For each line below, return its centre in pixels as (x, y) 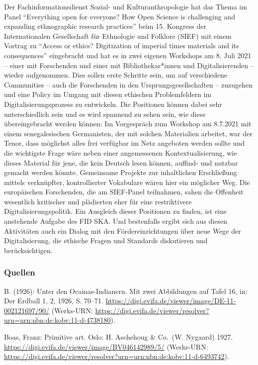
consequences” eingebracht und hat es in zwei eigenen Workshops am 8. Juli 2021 (128, 55)
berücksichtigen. (28, 250)
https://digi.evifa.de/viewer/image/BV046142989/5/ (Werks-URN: (106, 346)
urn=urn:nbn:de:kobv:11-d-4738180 (57, 320)
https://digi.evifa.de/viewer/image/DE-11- (171, 301)
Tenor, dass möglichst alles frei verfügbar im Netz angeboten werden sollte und (124, 143)
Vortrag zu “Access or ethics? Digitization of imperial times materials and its (122, 46)
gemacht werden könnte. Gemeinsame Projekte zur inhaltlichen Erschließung (121, 172)
